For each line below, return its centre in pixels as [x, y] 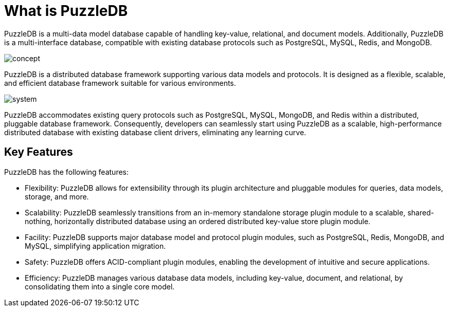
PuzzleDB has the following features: [67, 172]
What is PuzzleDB [66, 11]
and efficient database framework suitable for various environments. [120, 83]
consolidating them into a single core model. [100, 286]
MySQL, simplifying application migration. [95, 246]
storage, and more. [57, 196]
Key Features [39, 152]
